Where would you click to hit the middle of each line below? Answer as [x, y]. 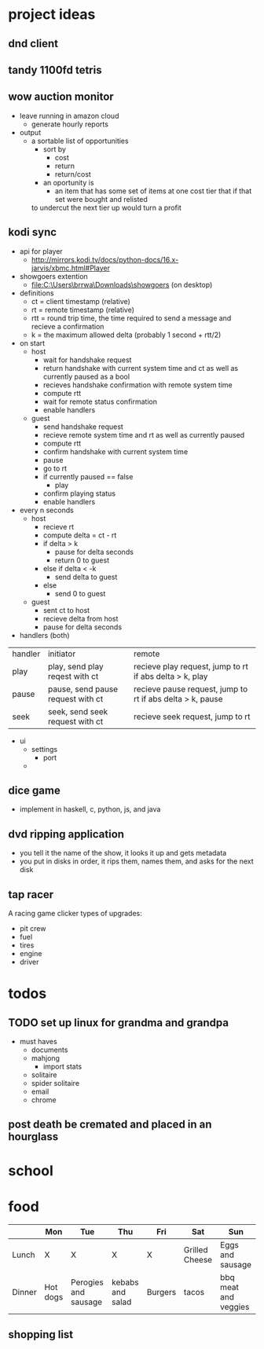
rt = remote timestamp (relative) [83, 310]
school [31, 1170]
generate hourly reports [70, 124]
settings [44, 749]
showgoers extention [53, 276]
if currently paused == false [88, 476]
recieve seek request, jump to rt [192, 717]
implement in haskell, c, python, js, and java [90, 809]
